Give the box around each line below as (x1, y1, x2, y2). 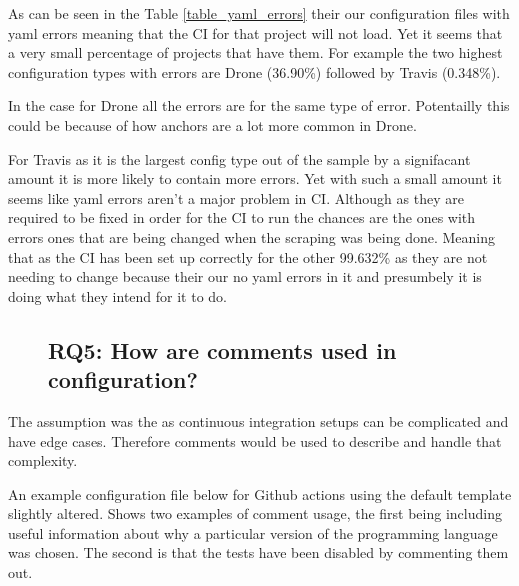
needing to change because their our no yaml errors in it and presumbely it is (8, 266, 482, 287)
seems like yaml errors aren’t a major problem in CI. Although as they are (8, 187, 464, 208)
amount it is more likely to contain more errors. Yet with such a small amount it (8, 168, 502, 189)
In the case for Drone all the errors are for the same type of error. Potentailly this (8, 95, 510, 116)
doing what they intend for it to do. (8, 285, 228, 306)
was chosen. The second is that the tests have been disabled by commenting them (8, 542, 509, 563)
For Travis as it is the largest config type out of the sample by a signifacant (8, 148, 471, 169)
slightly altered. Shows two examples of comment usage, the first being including (8, 503, 502, 524)
